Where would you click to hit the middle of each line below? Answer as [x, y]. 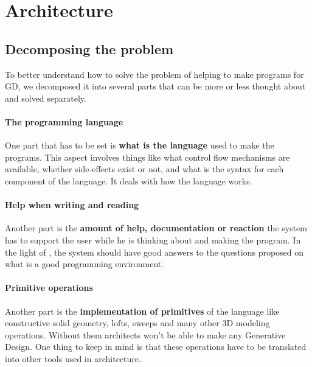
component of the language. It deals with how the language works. [129, 180]
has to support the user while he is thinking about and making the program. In [153, 239]
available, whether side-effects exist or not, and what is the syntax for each [144, 169]
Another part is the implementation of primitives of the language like [142, 311]
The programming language [64, 121]
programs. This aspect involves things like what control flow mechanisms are [147, 157]
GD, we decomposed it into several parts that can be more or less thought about [155, 86]
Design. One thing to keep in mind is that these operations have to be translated [156, 347]
